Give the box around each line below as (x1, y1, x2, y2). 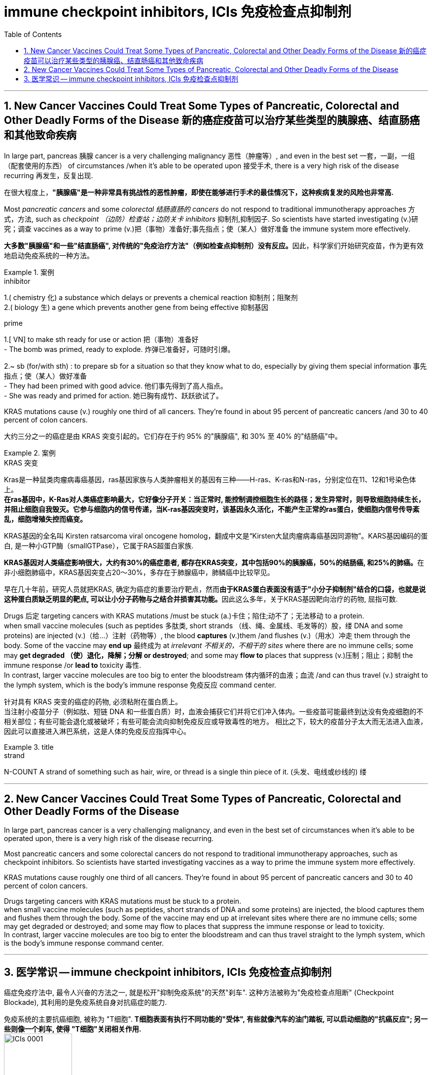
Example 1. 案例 (4, 268, 54, 276)
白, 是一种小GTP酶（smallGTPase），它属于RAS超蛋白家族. (4, 541, 194, 550)
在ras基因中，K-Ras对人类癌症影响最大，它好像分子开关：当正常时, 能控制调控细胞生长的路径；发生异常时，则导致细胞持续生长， (4, 495, 425, 503)
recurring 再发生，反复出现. (4, 171, 93, 180)
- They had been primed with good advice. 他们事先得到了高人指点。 (4, 381, 227, 390)
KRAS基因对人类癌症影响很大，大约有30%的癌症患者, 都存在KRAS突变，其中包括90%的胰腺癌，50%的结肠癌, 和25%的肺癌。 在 (4, 558, 425, 567)
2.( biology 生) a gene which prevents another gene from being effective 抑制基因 (4, 303, 268, 311)
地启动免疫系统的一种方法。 (4, 251, 94, 260)
